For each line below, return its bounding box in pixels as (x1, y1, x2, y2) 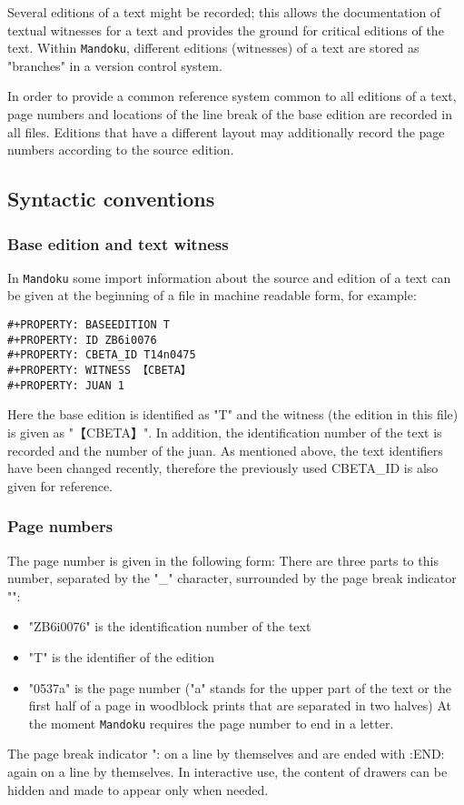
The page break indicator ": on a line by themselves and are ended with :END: (7, 744, 445, 763)
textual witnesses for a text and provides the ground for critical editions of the (7, 20, 444, 39)
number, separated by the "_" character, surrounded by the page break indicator (7, 569, 457, 588)
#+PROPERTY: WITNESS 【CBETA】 (7, 364, 192, 377)
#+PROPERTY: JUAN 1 (7, 378, 124, 392)
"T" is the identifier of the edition (28, 647, 215, 666)
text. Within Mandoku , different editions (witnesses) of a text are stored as (7, 38, 420, 57)
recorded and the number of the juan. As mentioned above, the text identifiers (7, 440, 443, 459)
